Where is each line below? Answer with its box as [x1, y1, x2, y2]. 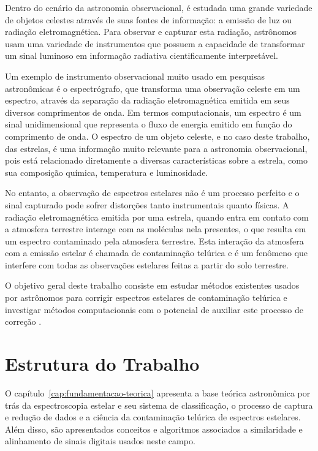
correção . [5, 315, 42, 328]
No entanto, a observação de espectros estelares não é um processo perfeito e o [5, 186, 300, 199]
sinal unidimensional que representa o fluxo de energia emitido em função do [5, 118, 292, 131]
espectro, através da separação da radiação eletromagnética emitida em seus [5, 94, 290, 107]
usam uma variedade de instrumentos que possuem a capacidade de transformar [5, 37, 305, 50]
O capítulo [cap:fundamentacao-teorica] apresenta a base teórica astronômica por [5, 386, 311, 399]
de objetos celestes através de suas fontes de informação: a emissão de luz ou [5, 13, 292, 26]
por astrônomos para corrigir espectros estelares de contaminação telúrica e [5, 291, 287, 304]
